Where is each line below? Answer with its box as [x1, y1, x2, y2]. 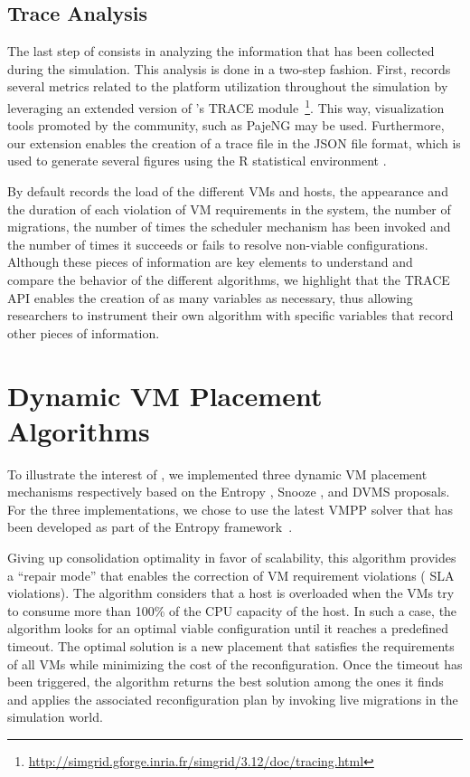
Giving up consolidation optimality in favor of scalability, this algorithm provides [7, 548, 456, 567]
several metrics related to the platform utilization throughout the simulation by [7, 77, 448, 96]
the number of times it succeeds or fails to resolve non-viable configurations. [7, 234, 428, 253]
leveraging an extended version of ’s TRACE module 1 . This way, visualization [7, 95, 445, 117]
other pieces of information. [7, 323, 160, 342]
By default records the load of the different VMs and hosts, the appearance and [7, 182, 448, 201]
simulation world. [7, 707, 103, 726]
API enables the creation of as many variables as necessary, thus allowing [7, 288, 413, 307]
